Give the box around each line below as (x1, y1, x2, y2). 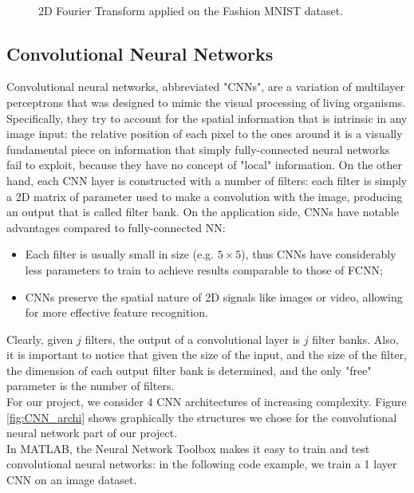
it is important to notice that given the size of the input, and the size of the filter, (6, 346, 407, 363)
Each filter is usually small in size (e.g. (25, 246, 214, 262)
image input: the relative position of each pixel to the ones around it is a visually (6, 125, 403, 142)
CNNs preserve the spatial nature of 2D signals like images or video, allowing (25, 288, 403, 305)
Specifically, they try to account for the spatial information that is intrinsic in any (6, 109, 408, 126)
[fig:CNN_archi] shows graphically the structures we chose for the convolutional (6, 408, 397, 425)
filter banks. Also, (312, 330, 399, 347)
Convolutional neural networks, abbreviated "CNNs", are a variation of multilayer (6, 78, 404, 95)
